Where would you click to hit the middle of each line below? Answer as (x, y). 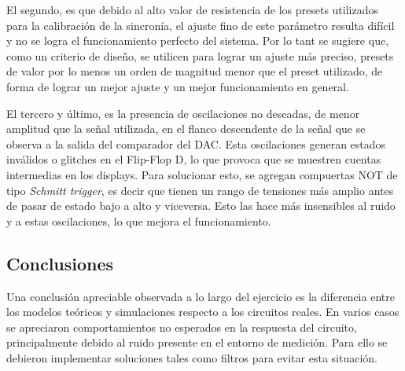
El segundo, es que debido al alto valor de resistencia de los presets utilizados (193, 9)
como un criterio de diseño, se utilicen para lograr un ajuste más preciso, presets (200, 55)
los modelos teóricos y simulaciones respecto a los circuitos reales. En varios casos (203, 312)
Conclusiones (60, 263)
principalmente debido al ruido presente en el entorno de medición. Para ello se (197, 342)
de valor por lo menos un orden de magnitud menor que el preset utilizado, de (195, 71)
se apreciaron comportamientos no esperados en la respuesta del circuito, (182, 327)
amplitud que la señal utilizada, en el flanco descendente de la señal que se (186, 129)
